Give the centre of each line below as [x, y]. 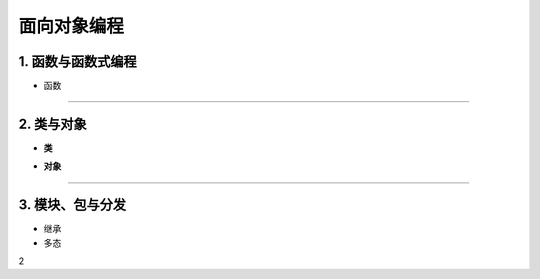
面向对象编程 [71, 26]
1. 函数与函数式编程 [77, 61]
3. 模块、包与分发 [72, 205]
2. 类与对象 [52, 123]
